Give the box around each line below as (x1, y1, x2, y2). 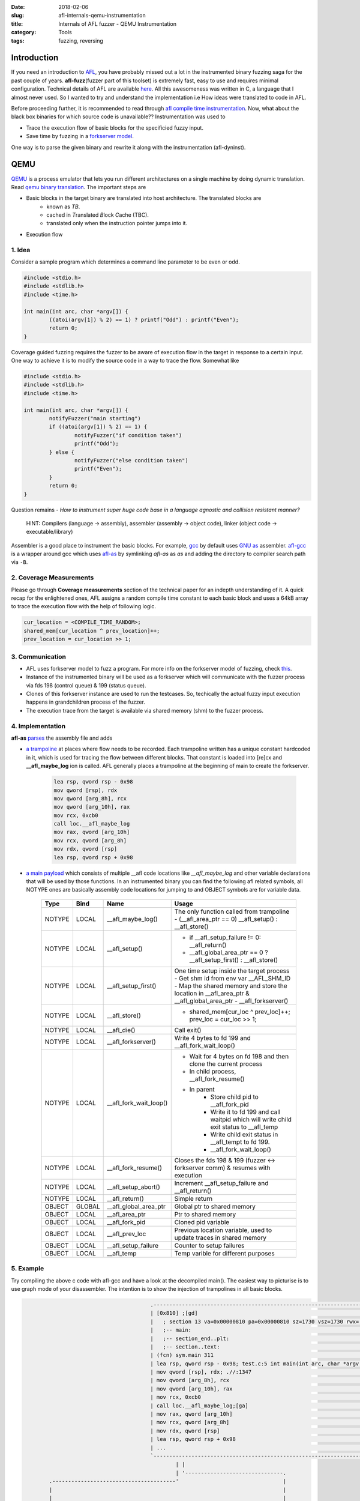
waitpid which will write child (210, 1115, 292, 1123)
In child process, (189, 1067, 236, 1075)
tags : (11, 37, 25, 44)
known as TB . (46, 203, 80, 210)
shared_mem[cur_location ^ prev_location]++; (23, 627, 160, 634)
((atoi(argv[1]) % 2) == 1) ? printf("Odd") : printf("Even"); (49, 316, 239, 323)
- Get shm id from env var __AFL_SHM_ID (174, 974, 291, 982)
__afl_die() (107, 1025, 136, 1034)
